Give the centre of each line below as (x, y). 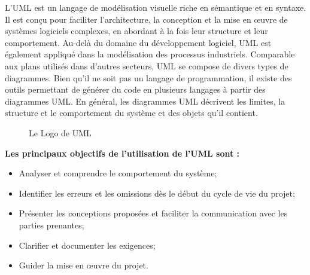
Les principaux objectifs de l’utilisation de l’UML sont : (122, 153)
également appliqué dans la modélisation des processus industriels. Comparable (150, 54)
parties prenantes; (51, 224)
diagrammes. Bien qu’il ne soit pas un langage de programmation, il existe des (148, 77)
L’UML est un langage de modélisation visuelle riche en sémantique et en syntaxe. (156, 7)
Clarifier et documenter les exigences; (87, 245)
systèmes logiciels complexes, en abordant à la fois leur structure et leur (136, 31)
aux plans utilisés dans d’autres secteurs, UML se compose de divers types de (147, 65)
